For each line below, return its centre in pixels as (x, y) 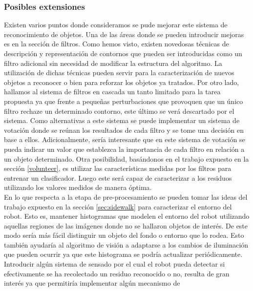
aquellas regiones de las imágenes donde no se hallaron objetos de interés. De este (126, 225)
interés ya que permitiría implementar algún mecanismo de (92, 283)
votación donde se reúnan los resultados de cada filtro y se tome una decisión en (124, 130)
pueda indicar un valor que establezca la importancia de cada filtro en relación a (124, 149)
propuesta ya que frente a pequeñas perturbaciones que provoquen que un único (124, 101)
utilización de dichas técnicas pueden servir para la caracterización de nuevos (119, 73)
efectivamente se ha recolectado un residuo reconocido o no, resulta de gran (117, 273)
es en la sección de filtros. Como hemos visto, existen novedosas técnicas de (116, 44)
